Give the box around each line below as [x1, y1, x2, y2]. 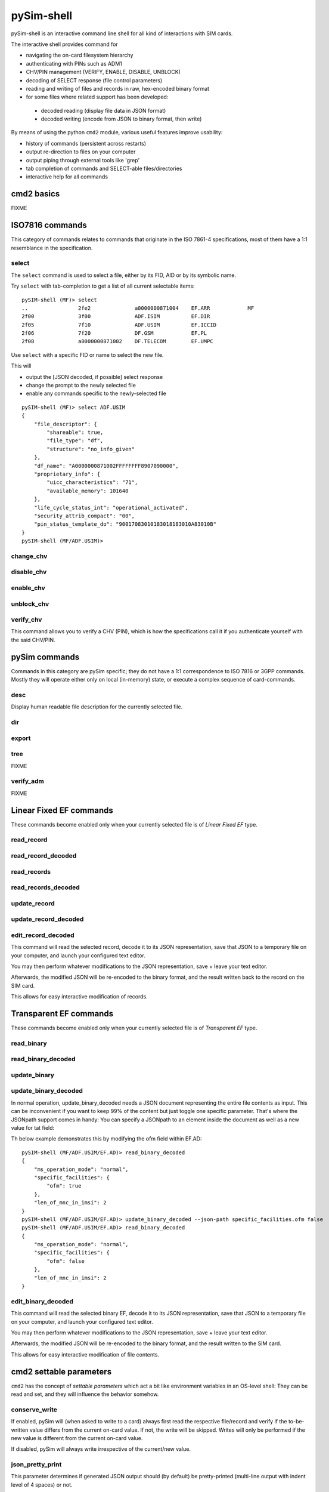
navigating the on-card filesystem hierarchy [26, 51, 134, 59]
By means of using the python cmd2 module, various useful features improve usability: [11, 129, 223, 136]
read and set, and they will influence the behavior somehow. [11, 1391, 159, 1398]
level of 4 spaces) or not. [11, 1481, 73, 1488]
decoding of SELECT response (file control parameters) [26, 76, 163, 84]
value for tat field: [11, 1124, 55, 1131]
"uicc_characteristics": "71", [46, 479, 138, 486]
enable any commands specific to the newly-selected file [26, 390, 166, 397]
